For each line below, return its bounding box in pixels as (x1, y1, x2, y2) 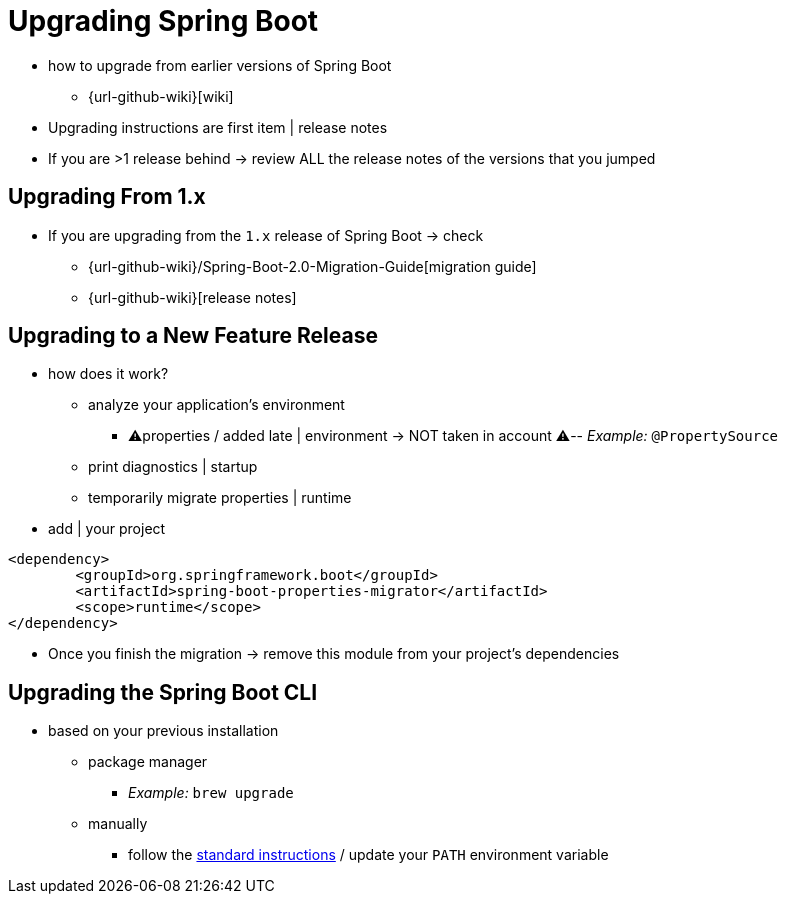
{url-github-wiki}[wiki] (88, 87, 234, 105)
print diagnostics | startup (88, 458, 258, 476)
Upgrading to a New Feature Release (8, 323, 378, 349)
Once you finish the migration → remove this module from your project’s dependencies (48, 645, 620, 663)
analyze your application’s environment (88, 396, 345, 414)
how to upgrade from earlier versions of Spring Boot (48, 56, 392, 74)
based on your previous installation (48, 722, 279, 740)
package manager (88, 753, 208, 771)
